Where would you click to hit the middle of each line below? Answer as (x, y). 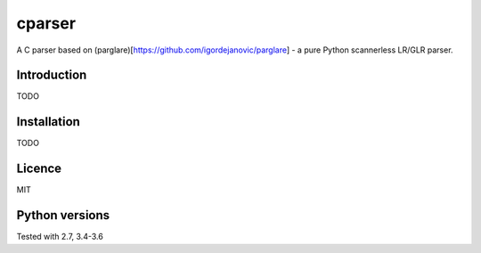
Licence (39, 169)
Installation (48, 122)
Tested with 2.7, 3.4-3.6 (60, 237)
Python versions (63, 215)
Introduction (52, 75)
